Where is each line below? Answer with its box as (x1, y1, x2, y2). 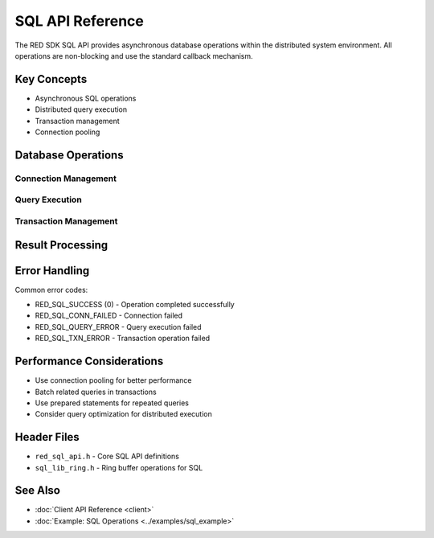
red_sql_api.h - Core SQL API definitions (35, 451, 180, 462)
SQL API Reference (14, 12, 145, 30)
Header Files (14, 430, 80, 444)
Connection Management (14, 173, 117, 184)
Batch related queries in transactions (35, 387, 157, 396)
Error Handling (14, 264, 90, 277)
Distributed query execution (35, 105, 128, 114)
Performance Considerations (14, 355, 164, 368)
